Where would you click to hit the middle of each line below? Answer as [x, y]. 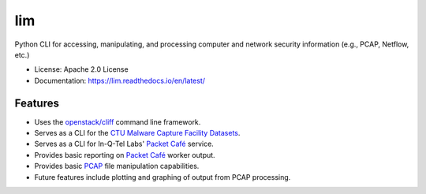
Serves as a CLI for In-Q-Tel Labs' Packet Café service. [124, 144]
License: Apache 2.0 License [82, 69]
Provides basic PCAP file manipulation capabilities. [117, 166]
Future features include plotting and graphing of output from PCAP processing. [163, 177]
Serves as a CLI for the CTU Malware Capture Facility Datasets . [137, 133]
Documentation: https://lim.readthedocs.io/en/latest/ [120, 80]
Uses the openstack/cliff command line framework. [118, 121]
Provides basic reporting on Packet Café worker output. [125, 155]
